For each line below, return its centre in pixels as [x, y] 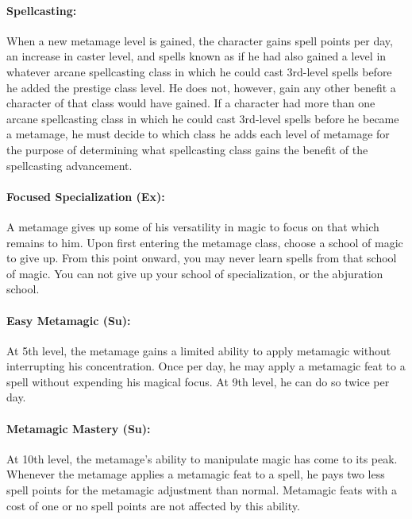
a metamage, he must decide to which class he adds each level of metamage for [198, 134]
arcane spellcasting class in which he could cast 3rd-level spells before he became [203, 118]
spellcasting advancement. [69, 165]
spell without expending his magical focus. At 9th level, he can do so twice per [198, 381]
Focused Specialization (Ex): [86, 196]
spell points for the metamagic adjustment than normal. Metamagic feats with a [202, 490]
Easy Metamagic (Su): [69, 320]
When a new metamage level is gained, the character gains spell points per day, [200, 40]
